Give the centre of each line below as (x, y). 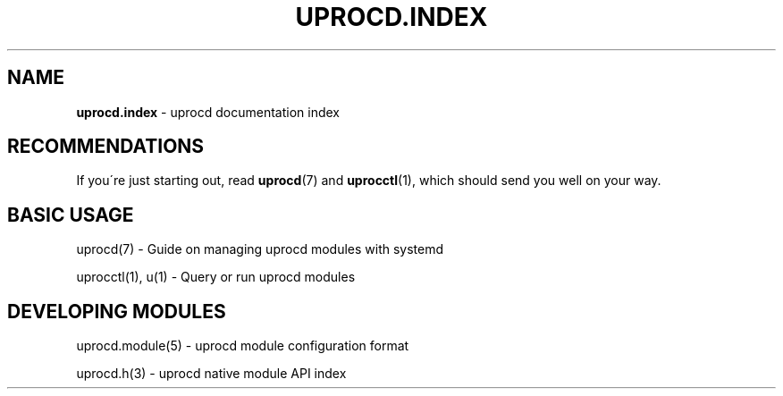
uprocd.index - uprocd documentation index (208, 112)
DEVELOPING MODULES (117, 311)
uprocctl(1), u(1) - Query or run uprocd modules (216, 277)
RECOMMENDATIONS (106, 147)
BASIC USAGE (71, 215)
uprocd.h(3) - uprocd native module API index (211, 374)
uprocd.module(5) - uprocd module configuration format (243, 346)
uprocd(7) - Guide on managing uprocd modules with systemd (260, 249)
